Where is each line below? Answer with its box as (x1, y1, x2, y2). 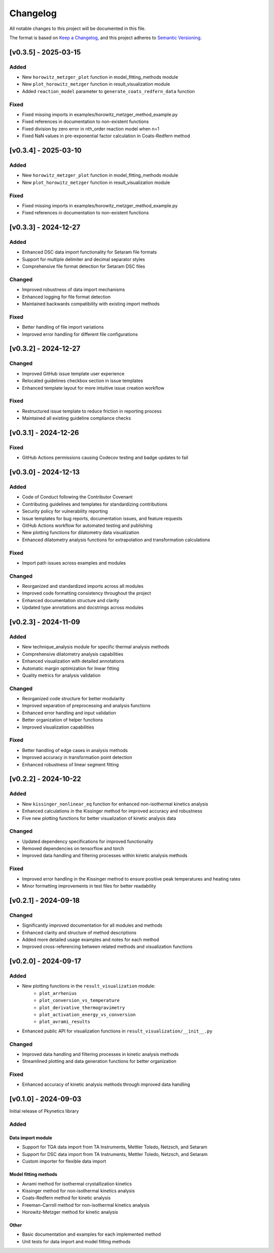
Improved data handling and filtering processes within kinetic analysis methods (22, 853, 188, 859)
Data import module (9, 1135, 53, 1141)
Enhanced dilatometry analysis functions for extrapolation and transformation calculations (22, 537, 211, 543)
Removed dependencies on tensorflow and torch (22, 845, 124, 852)
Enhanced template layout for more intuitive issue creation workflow (22, 385, 164, 391)
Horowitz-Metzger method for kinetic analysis (22, 1209, 118, 1215)
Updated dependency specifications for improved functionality (22, 838, 153, 844)
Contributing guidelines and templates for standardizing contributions (22, 501, 167, 507)
